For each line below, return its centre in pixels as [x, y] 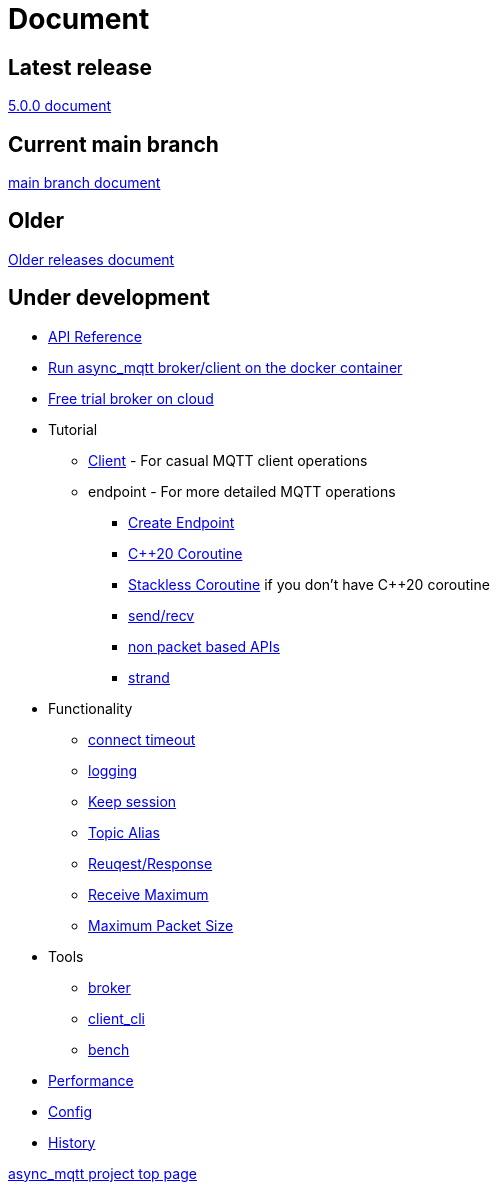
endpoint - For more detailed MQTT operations [242, 491]
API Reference [95, 336]
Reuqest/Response [150, 863]
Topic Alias [124, 832]
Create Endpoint [181, 522]
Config [70, 1111]
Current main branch [113, 144]
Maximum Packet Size [161, 925]
